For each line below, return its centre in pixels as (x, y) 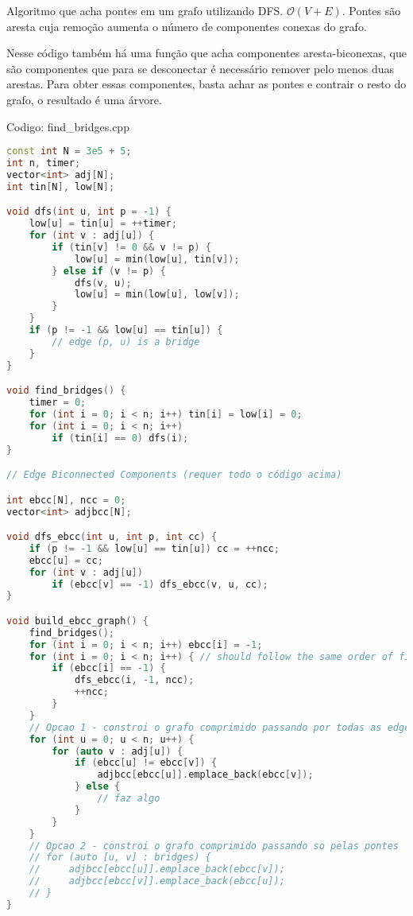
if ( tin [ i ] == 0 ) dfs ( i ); (120, 438)
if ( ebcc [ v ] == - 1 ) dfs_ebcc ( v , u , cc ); (160, 584)
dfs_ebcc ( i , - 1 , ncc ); (134, 680)
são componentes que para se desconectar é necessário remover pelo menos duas (200, 68)
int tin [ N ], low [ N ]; (61, 186)
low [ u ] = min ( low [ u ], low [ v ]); (157, 295)
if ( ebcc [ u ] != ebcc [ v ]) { (146, 763)
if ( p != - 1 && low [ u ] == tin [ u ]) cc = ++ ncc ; (154, 548)
